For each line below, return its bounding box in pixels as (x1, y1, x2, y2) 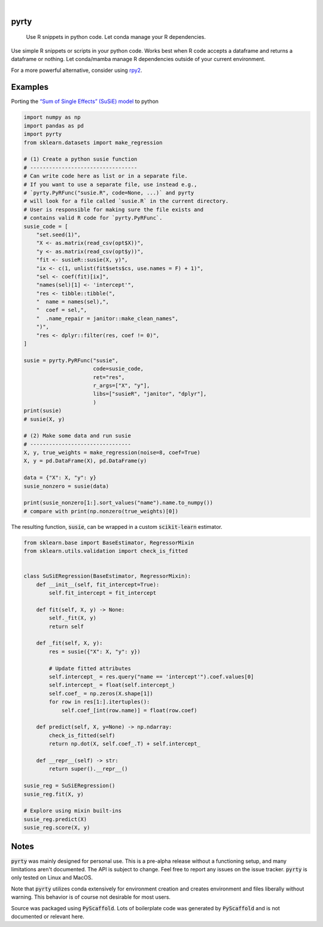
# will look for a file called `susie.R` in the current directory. (23, 198, 229, 205)
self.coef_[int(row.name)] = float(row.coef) (61, 707, 197, 714)
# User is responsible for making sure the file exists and (23, 206, 204, 213)
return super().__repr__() (48, 765, 128, 772)
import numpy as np (23, 114, 81, 121)
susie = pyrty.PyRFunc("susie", (23, 357, 119, 363)
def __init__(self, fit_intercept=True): (36, 581, 160, 588)
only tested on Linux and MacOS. (11, 874, 93, 881)
